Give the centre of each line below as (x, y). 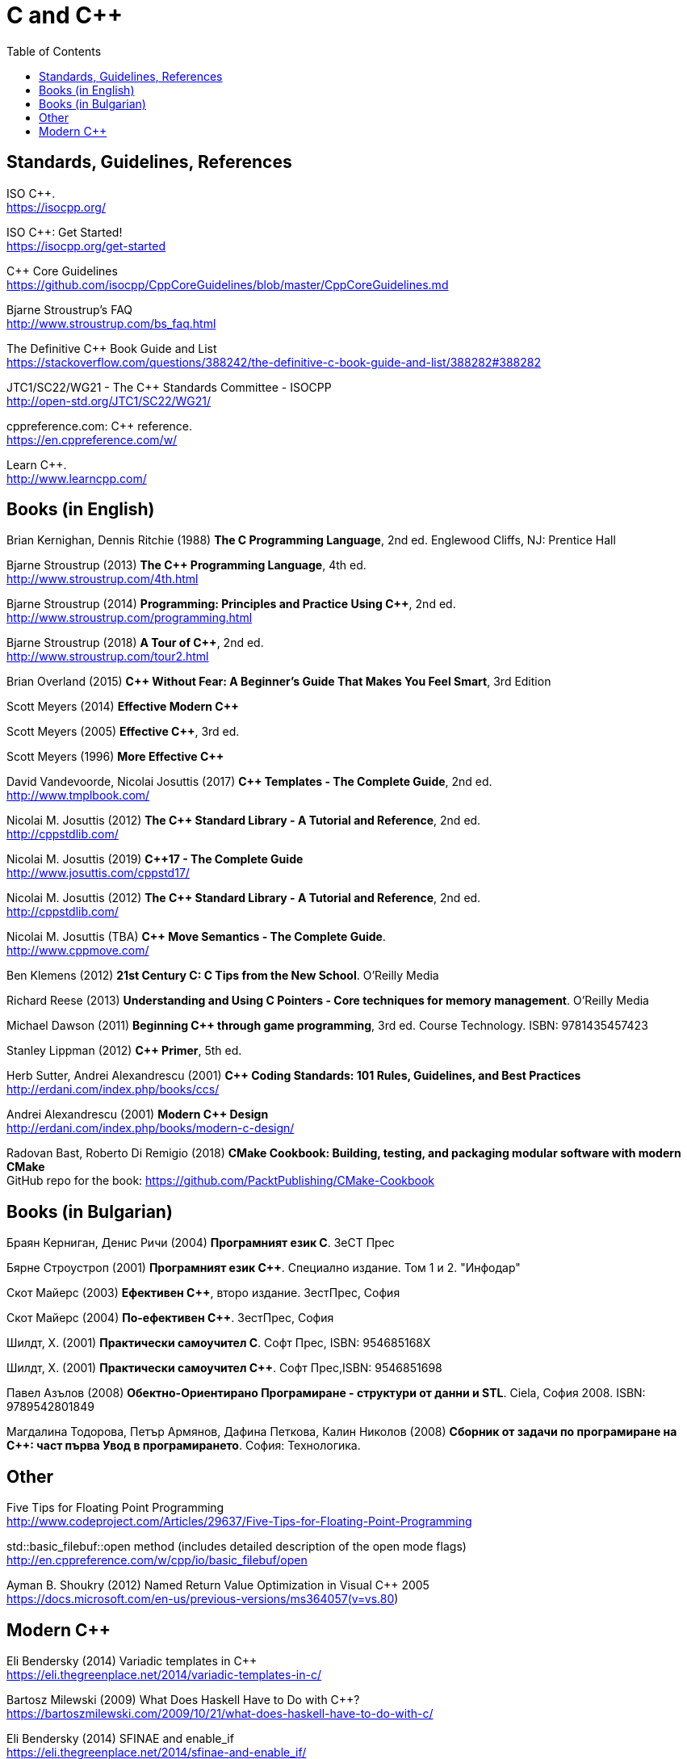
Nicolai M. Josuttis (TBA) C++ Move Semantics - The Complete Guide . (196, 937)
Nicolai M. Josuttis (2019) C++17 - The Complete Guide (155, 859)
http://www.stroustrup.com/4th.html (103, 579)
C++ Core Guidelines (62, 271)
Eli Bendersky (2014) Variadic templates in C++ (132, 1660)
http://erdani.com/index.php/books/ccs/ (113, 1089)
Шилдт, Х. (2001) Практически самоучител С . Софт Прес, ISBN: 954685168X (219, 1343)
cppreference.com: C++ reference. (100, 426)
